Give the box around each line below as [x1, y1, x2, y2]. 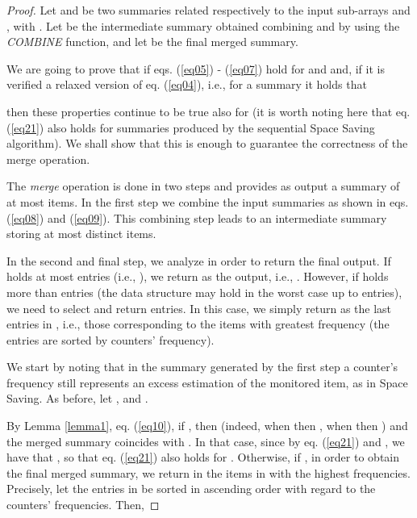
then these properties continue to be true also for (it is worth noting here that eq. [6, 102, 411, 119]
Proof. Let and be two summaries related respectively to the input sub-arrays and [6, 2, 411, 18]
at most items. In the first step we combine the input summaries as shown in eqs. [6, 193, 409, 210]
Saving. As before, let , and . [6, 390, 148, 407]
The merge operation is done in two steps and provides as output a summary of [6, 178, 400, 194]
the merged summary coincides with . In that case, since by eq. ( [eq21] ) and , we [6, 432, 405, 449]
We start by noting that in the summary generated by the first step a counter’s [6, 358, 398, 375]
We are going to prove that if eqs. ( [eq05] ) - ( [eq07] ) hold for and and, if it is [6, 60, 385, 77]
